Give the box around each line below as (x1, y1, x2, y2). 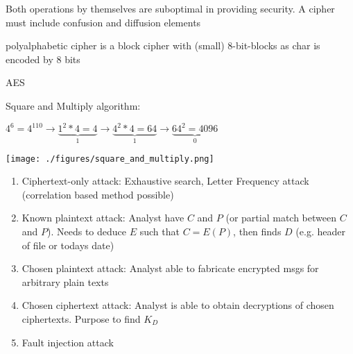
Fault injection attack (21, 335, 114, 349)
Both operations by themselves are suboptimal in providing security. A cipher (6, 1, 335, 15)
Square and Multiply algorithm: (6, 98, 141, 112)
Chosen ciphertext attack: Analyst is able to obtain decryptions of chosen (21, 298, 334, 312)
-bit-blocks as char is (232, 38, 320, 53)
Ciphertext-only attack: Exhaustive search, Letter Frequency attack (21, 174, 309, 188)
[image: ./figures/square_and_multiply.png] (6, 153, 214, 164)
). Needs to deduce (47, 224, 127, 238)
